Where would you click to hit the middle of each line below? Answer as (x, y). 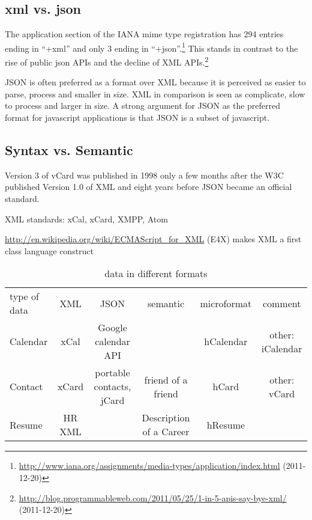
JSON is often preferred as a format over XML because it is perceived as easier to (155, 82)
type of (24, 296)
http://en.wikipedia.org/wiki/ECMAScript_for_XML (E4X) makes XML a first (153, 239)
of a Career (166, 432)
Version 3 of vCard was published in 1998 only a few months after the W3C (144, 175)
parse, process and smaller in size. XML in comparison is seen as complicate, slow (155, 93)
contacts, (112, 387)
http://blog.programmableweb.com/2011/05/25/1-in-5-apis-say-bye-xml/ (153, 497)
